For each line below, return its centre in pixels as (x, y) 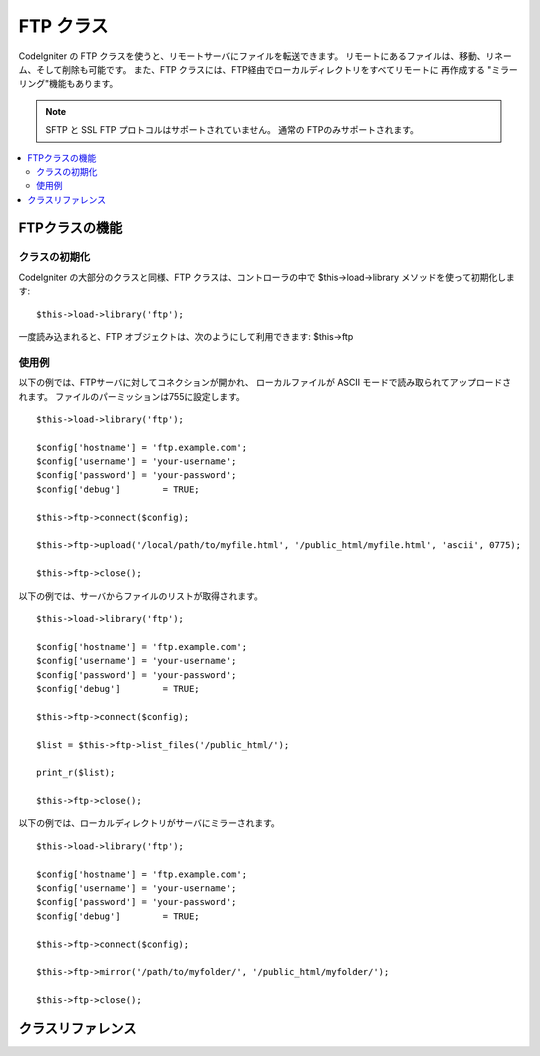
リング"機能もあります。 (68, 84)
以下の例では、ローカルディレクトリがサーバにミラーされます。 (149, 823)
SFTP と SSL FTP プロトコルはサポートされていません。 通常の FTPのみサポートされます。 (232, 130)
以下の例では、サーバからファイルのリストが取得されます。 (141, 596)
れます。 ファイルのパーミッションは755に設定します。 (131, 396)
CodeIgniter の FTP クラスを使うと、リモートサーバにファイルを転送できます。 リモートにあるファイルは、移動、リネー (265, 56)
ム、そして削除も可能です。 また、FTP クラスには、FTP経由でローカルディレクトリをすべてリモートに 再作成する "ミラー (268, 69)
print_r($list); (76, 773)
